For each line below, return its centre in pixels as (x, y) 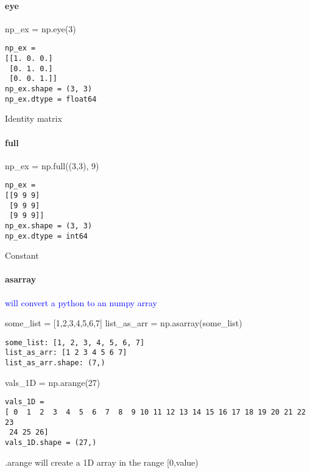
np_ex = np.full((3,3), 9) (52, 165)
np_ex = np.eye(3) (41, 28)
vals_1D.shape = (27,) (51, 443)
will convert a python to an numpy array (81, 302)
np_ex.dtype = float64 (51, 99)
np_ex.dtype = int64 (47, 236)
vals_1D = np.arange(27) (53, 382)
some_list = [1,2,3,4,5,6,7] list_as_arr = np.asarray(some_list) (124, 323)
